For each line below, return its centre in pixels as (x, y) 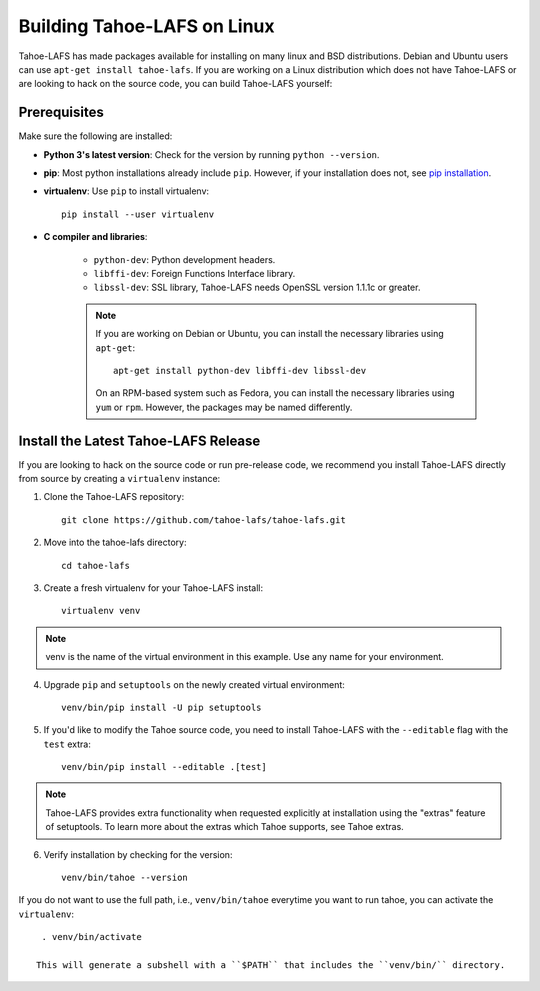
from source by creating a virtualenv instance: (119, 478)
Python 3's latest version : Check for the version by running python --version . (211, 154)
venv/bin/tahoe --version (125, 878)
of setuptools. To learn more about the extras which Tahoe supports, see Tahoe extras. (224, 827)
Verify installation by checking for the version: (138, 854)
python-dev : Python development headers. (184, 259)
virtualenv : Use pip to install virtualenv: (126, 191)
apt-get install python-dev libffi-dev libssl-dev (240, 370)
